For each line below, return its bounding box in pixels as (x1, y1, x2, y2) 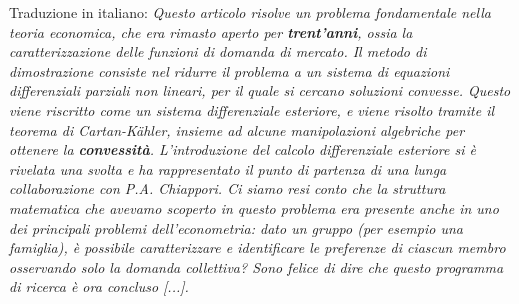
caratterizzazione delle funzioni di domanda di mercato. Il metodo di (9, 41, 427, 62)
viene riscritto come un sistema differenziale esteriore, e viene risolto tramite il (9, 99, 495, 120)
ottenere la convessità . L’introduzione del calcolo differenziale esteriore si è (9, 139, 476, 160)
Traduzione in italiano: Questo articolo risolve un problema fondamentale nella (9, 2, 491, 22)
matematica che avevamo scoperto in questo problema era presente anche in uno (9, 197, 499, 218)
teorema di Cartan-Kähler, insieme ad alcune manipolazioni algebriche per (9, 119, 465, 140)
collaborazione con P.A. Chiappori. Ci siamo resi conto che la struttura (9, 178, 446, 199)
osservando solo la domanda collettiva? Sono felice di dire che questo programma (9, 256, 504, 277)
